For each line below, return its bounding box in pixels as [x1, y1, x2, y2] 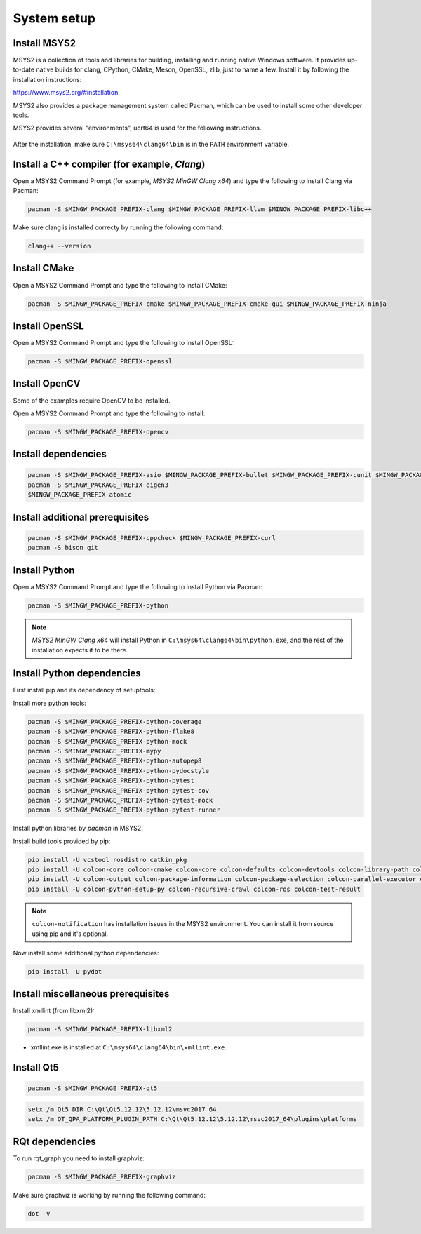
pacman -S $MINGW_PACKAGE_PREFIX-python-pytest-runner [27, 806, 220, 814]
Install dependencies [13, 448, 107, 460]
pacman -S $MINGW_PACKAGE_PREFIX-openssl [27, 358, 173, 365]
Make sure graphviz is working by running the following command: [13, 1191, 206, 1199]
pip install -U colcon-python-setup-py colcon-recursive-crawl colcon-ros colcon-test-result [27, 885, 361, 893]
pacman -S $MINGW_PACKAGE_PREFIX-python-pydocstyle [27, 767, 210, 774]
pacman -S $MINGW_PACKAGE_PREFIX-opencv [27, 428, 168, 436]
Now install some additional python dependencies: [13, 948, 159, 957]
